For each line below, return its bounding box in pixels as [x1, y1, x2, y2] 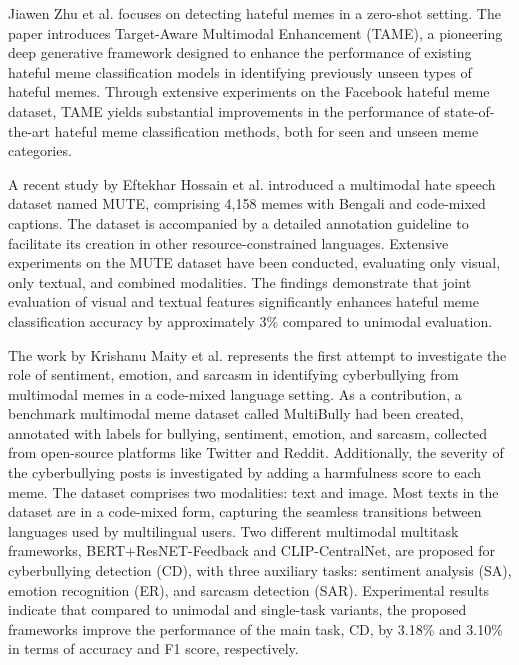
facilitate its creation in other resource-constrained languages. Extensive [8, 232, 449, 253]
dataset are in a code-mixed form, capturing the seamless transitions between [8, 501, 482, 522]
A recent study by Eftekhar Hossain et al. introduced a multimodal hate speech [8, 173, 496, 194]
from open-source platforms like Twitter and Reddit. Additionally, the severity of [8, 442, 504, 463]
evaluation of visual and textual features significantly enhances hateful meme [8, 291, 479, 312]
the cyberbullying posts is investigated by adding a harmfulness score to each [8, 462, 482, 483]
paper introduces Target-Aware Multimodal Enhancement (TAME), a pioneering [8, 22, 503, 43]
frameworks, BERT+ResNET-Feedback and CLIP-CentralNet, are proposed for [8, 540, 495, 561]
